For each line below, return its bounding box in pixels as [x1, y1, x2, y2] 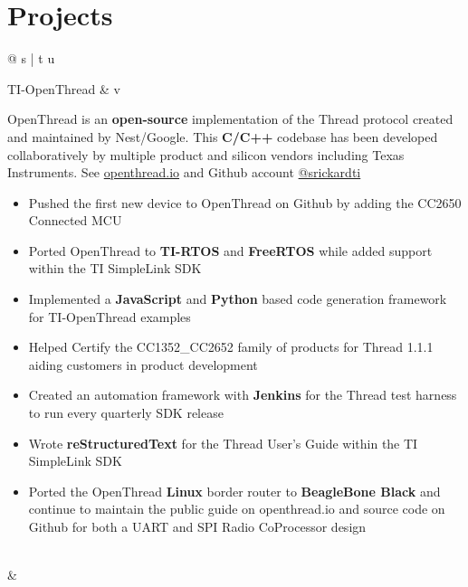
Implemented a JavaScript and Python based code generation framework [28, 289, 447, 308]
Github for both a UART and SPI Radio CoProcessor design [28, 517, 367, 535]
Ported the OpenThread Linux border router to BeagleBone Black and [28, 481, 441, 500]
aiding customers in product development [28, 355, 258, 374]
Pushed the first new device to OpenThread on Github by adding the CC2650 [28, 193, 462, 212]
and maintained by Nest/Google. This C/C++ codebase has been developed [7, 127, 438, 146]
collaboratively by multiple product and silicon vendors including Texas [7, 145, 405, 164]
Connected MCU [28, 211, 122, 230]
